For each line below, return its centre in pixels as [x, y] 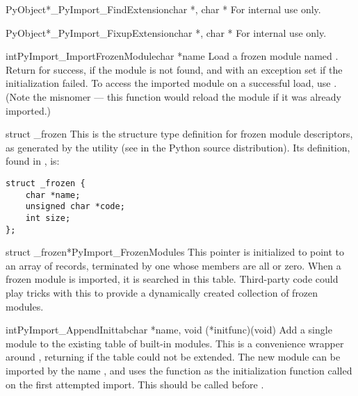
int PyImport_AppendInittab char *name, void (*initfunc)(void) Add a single [169, 330]
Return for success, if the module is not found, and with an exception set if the [174, 69]
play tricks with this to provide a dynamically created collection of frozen [162, 292]
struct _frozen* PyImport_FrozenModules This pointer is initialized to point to [175, 252]
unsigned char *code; [75, 207]
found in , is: [33, 161]
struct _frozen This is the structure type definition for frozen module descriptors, [179, 134]
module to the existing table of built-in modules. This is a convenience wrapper [175, 343]
